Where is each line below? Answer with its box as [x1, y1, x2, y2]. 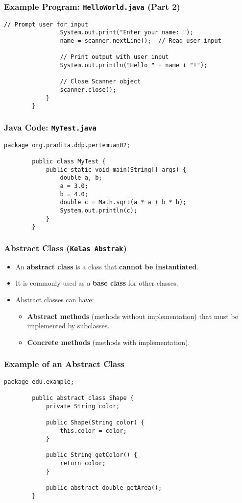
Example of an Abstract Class [4, 358, 125, 370]
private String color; [46, 402, 120, 410]
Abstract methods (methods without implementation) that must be [27, 311, 238, 321]
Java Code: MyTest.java [4, 121, 97, 133]
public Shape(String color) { [46, 419, 145, 426]
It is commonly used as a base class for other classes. [15, 278, 178, 288]
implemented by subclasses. [27, 320, 110, 331]
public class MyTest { [32, 158, 106, 165]
